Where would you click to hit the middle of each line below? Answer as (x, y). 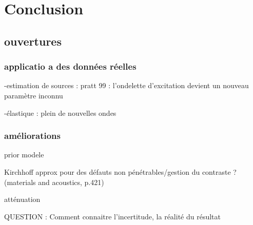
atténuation (22, 199)
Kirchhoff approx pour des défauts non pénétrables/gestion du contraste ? (120, 171)
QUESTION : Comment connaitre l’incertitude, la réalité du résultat (113, 216)
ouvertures (33, 41)
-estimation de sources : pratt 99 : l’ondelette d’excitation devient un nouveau (126, 85)
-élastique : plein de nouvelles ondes (60, 113)
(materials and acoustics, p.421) (54, 182)
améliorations (33, 136)
